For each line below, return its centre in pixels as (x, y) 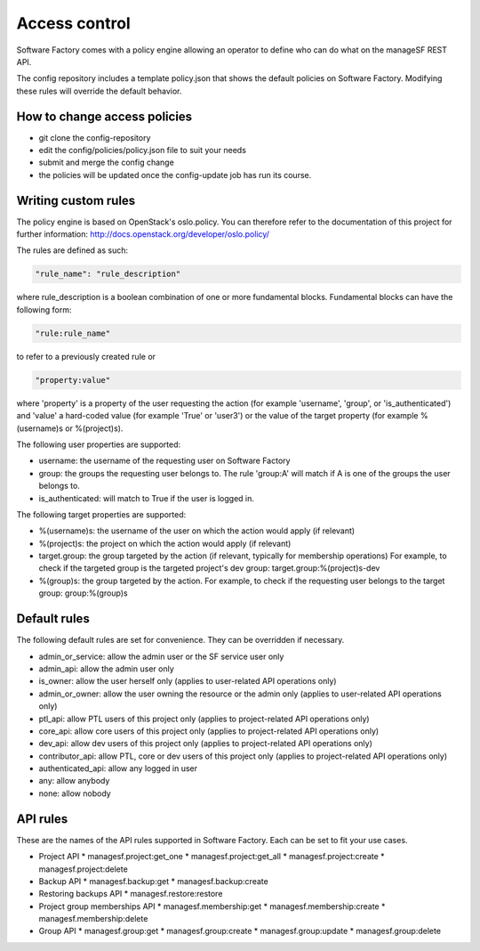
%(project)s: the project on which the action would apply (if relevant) (165, 543)
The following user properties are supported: (99, 444)
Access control (73, 23)
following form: (44, 309)
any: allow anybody (74, 781)
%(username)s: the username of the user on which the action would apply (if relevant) (197, 531)
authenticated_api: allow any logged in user (118, 768)
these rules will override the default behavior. (99, 91)
